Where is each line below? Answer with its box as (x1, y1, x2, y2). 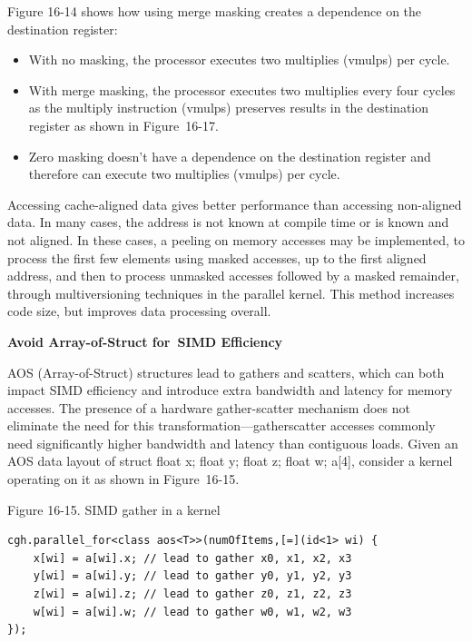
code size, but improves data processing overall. (7, 301, 271, 321)
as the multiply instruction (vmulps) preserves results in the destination (28, 98, 429, 117)
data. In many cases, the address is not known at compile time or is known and (7, 212, 449, 232)
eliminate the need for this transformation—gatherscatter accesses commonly (7, 416, 436, 435)
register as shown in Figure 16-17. (28, 115, 219, 134)
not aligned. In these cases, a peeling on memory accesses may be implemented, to (7, 230, 466, 249)
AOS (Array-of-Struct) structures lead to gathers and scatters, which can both (7, 362, 445, 381)
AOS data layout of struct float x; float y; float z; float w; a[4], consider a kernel (7, 451, 453, 470)
